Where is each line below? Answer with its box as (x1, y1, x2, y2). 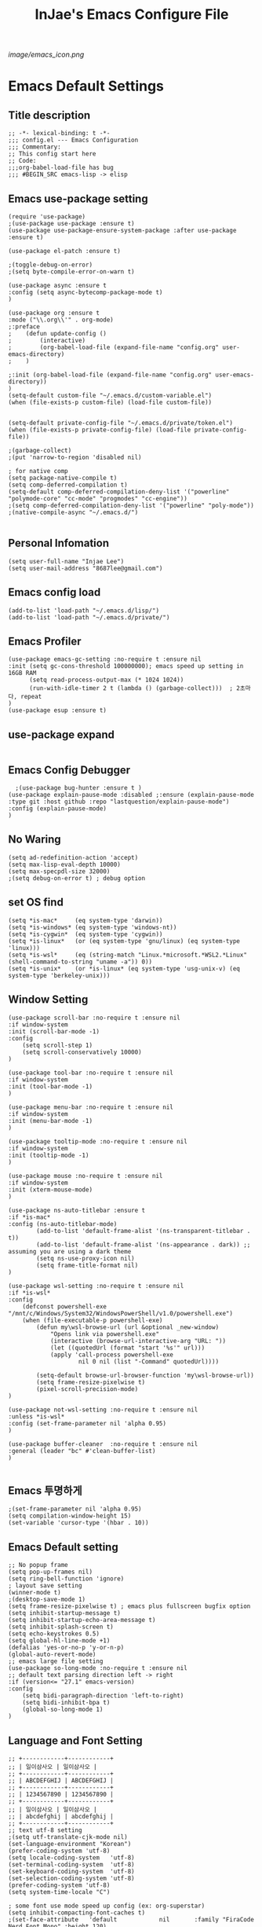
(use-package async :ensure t (8, 281, 107, 289)
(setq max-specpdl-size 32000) (8, 867, 111, 875)
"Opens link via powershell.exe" (49, 1330, 159, 1338)
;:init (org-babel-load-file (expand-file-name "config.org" (8, 371, 213, 379)
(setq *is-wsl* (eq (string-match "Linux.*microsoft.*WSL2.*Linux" (8, 951, 247, 959)
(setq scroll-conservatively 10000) (22, 1048, 143, 1056)
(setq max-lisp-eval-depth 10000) (8, 861, 122, 868)
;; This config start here (8, 150, 96, 158)
